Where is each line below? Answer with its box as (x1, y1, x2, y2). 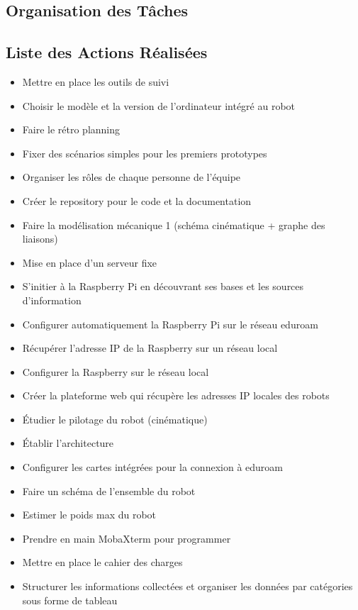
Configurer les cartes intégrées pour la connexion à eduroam (22, 460, 283, 475)
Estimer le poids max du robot (22, 507, 157, 522)
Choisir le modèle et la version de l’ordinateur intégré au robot (22, 98, 296, 113)
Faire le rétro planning (22, 122, 121, 137)
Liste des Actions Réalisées (6, 41, 208, 63)
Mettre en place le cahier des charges (22, 555, 183, 570)
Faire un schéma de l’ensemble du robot (22, 483, 196, 498)
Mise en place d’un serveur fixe (22, 255, 157, 270)
